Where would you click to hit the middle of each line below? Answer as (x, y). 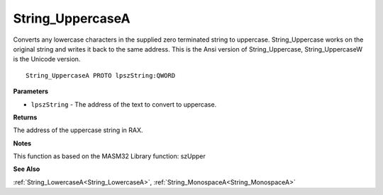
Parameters (31, 91)
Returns (25, 117)
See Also (27, 169)
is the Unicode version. (47, 59)
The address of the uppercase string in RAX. (78, 130)
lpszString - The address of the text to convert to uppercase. (124, 104)
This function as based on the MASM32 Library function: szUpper (109, 156)
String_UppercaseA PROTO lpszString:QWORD (101, 75)
